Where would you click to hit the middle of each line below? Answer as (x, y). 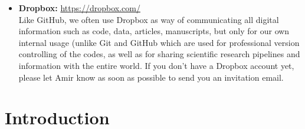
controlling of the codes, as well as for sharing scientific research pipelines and (159, 54)
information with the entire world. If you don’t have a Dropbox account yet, (156, 65)
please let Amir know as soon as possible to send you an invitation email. (151, 77)
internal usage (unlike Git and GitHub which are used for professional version (159, 42)
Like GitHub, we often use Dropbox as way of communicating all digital (149, 19)
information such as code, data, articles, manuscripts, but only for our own (154, 31)
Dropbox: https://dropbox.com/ (79, 8)
